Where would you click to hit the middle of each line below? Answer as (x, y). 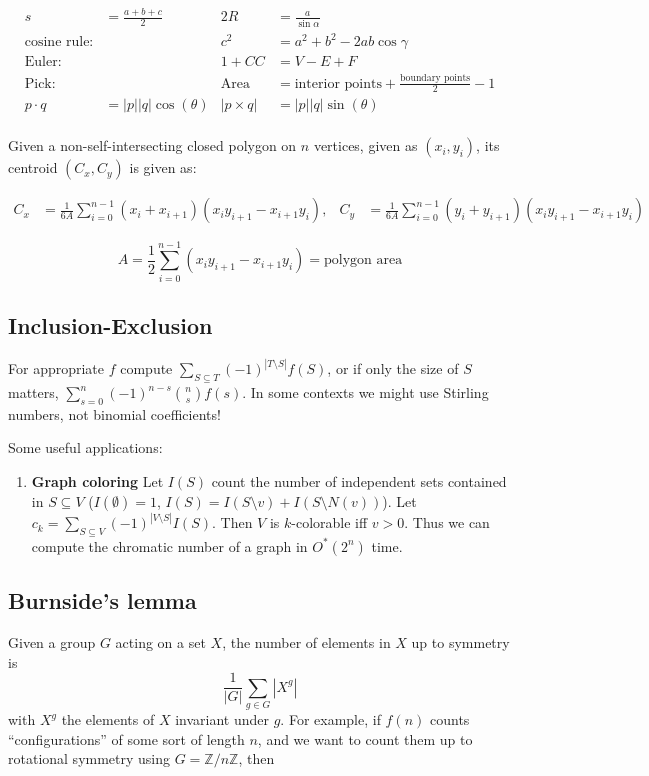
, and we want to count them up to (365, 738)
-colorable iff (329, 522)
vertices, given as (365, 145)
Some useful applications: (85, 447)
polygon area (363, 260)
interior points (338, 83)
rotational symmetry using (89, 758)
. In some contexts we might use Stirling (365, 392)
